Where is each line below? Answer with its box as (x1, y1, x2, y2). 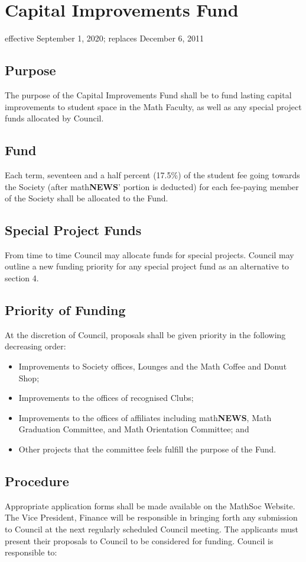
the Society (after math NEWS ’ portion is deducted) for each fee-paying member (5, 180, 299, 192)
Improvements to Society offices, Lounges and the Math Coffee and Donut (18, 360, 287, 372)
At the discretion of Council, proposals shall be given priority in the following (5, 328, 286, 341)
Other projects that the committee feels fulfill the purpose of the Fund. (18, 443, 276, 455)
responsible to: (5, 546, 57, 558)
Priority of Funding (5, 301, 126, 319)
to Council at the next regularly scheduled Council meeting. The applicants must (5, 523, 298, 535)
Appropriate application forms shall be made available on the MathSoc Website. (5, 499, 295, 512)
